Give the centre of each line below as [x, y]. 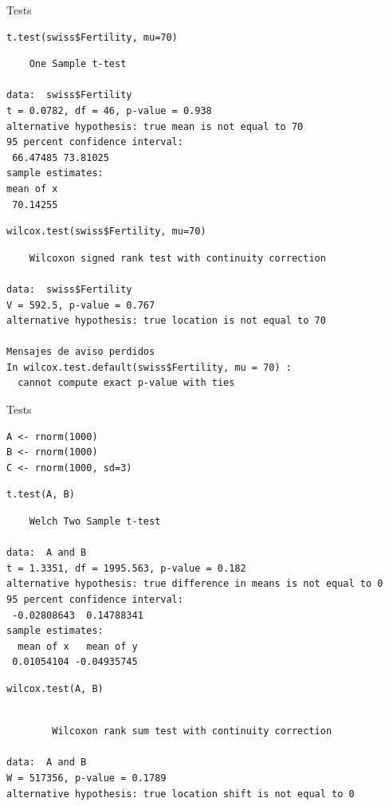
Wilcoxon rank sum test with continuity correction [192, 731]
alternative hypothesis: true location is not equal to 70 [166, 321]
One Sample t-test [78, 64]
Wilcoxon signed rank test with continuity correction [177, 258]
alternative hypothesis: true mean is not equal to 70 [155, 126]
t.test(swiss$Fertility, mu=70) [92, 37]
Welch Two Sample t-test [95, 522]
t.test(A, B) [41, 495]
